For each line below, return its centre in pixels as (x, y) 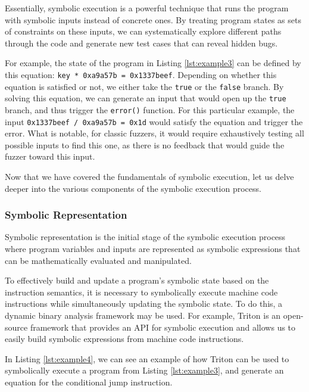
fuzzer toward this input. (50, 156)
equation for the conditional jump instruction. (89, 382)
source (16, 327)
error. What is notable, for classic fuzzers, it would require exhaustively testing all (154, 133)
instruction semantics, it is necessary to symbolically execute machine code (141, 292)
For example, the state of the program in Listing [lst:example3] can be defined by (153, 63)
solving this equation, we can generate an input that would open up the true (146, 98)
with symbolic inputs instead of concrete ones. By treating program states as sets (153, 19)
